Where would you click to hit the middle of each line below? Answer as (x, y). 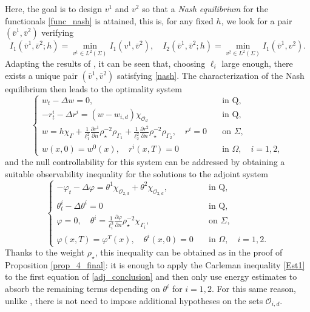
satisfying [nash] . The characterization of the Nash (211, 75)
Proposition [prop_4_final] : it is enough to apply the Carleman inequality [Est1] (155, 264)
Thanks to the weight (45, 252)
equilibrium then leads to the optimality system (93, 88)
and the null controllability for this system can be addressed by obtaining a (145, 161)
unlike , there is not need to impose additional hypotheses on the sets (134, 300)
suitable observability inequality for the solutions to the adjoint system (136, 173)
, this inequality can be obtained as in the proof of (189, 252)
